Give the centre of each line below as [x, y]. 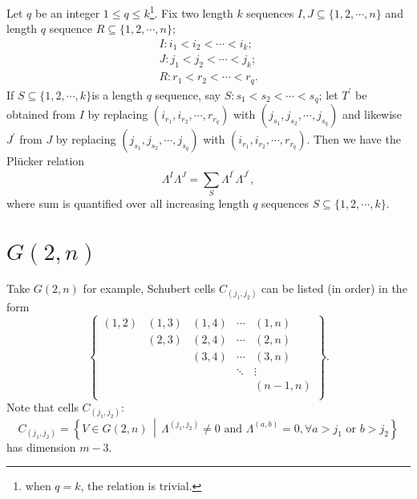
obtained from [41, 114]
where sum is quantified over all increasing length [128, 203]
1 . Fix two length [191, 12]
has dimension [41, 446]
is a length [117, 94]
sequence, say [188, 94]
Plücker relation [46, 161]
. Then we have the [354, 139]
